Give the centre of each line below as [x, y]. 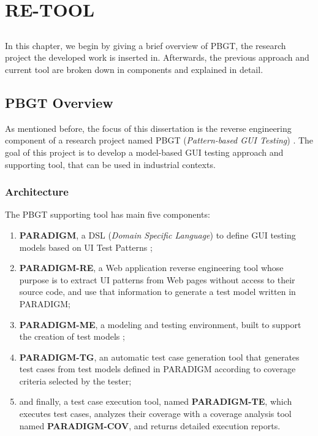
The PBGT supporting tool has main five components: [108, 214]
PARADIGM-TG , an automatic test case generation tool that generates [159, 357]
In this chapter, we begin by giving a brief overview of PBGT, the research [146, 45]
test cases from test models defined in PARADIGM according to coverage [157, 369]
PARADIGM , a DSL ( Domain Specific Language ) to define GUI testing [157, 235]
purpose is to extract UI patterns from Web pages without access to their [157, 279]
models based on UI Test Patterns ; [86, 247]
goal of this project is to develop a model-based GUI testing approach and [144, 152]
